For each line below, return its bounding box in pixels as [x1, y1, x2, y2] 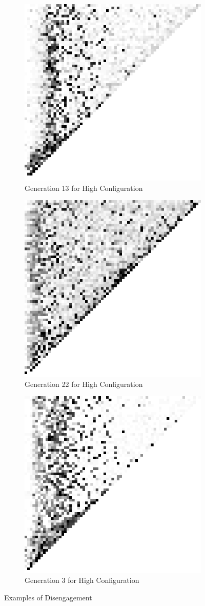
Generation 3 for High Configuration [25, 574, 139, 585]
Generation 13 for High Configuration [25, 182, 143, 193]
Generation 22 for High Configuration [25, 378, 143, 389]
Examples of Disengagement [4, 592, 92, 602]
